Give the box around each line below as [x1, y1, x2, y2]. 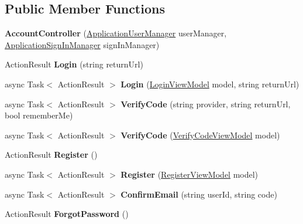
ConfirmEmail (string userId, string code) [120, 188, 277, 200]
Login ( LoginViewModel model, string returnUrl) [120, 77, 299, 90]
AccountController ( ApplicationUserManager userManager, [5, 27, 227, 39]
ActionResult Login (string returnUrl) [5, 58, 143, 70]
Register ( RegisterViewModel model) [120, 168, 259, 180]
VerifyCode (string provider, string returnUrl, [120, 97, 291, 110]
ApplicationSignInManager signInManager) [5, 38, 160, 50]
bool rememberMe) [5, 109, 73, 121]
